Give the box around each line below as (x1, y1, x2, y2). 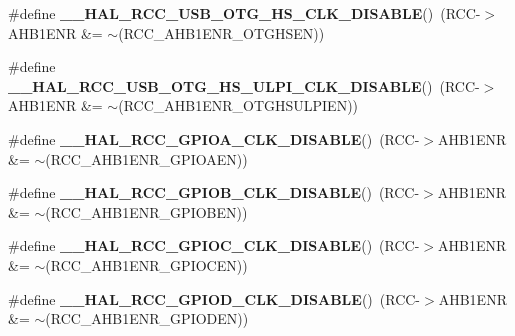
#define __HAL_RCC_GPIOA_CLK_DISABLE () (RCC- (8, 128, 420, 149)
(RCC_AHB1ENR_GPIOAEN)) (45, 148, 248, 169)
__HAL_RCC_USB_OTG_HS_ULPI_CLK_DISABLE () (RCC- (8, 75, 480, 96)
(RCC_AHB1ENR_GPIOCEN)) (45, 254, 248, 275)
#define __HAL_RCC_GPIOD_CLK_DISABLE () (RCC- (8, 288, 421, 309)
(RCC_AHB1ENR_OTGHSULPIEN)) (118, 95, 359, 116)
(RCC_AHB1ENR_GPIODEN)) (45, 308, 249, 329)
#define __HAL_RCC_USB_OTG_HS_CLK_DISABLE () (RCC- (8, 3, 481, 23)
